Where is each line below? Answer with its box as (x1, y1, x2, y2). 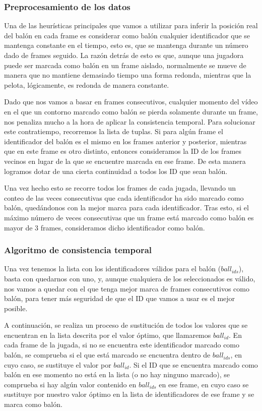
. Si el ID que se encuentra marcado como (129, 359, 258, 370)
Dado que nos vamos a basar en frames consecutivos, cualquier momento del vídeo (4, 96, 258, 107)
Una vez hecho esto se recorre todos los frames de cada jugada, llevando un (4, 183, 236, 193)
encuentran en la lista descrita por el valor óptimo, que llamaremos (4, 329, 211, 340)
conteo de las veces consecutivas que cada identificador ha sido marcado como (4, 192, 244, 203)
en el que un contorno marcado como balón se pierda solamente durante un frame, (4, 106, 258, 116)
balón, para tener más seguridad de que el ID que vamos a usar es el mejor (4, 293, 235, 304)
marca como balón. (4, 399, 62, 409)
